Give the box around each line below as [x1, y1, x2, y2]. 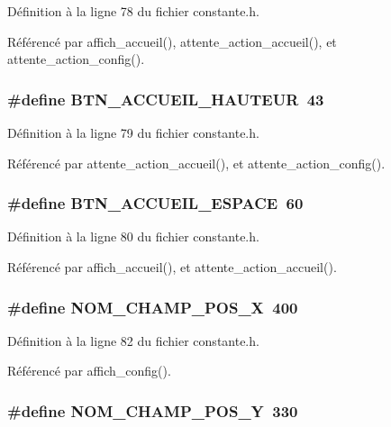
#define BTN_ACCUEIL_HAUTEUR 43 [7, 87, 324, 110]
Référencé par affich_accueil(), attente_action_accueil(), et [7, 32, 337, 50]
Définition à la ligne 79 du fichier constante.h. [7, 123, 259, 141]
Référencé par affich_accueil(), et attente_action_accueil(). [7, 258, 337, 276]
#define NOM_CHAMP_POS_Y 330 [7, 399, 298, 422]
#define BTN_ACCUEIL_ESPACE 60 [7, 192, 304, 214]
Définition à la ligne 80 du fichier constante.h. [7, 227, 259, 246]
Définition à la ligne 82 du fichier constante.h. [7, 331, 259, 350]
